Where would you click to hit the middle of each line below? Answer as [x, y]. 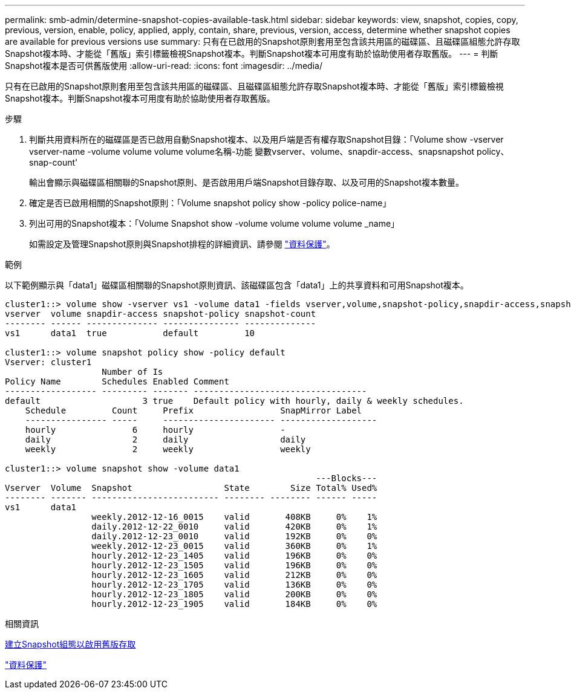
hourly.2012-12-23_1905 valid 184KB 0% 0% [234, 604]
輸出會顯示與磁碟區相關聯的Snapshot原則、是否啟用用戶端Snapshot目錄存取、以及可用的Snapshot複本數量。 [246, 182]
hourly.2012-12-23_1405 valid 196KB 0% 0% [234, 556]
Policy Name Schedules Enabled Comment [117, 381]
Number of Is [132, 372]
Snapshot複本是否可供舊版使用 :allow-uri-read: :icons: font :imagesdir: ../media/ [164, 66]
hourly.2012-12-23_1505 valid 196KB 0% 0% [234, 565]
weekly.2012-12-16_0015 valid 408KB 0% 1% [234, 517]
